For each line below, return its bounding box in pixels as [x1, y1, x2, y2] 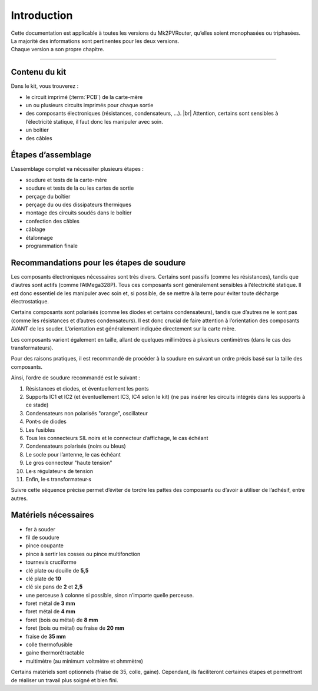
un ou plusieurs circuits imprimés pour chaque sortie [25, 102, 154, 109]
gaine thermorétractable [25, 649, 85, 656]
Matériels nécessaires [11, 510, 94, 520]
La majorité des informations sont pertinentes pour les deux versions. [11, 37, 180, 44]
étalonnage [25, 234, 53, 241]
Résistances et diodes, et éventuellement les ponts [25, 385, 150, 392]
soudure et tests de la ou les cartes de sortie [25, 184, 134, 191]
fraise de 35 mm [25, 633, 66, 640]
